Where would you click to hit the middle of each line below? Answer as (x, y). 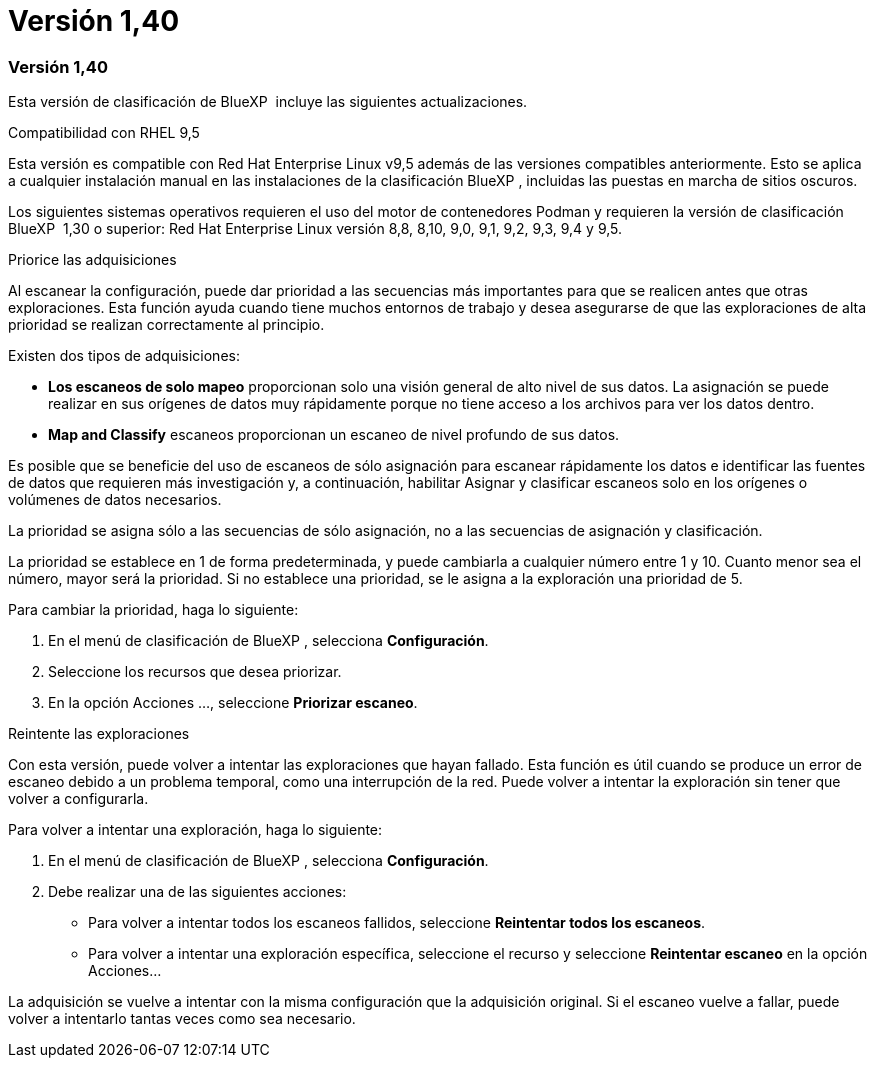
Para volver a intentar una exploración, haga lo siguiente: (195, 830)
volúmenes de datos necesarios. (115, 500)
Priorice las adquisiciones (92, 260)
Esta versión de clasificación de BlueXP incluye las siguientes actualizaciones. (268, 102)
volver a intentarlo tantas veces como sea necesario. (182, 1019)
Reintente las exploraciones (99, 734)
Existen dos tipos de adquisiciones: (124, 356)
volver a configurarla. (78, 799)
